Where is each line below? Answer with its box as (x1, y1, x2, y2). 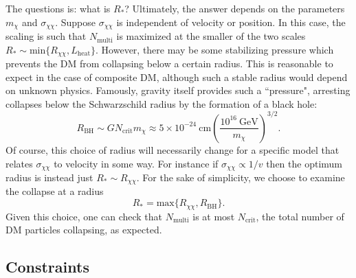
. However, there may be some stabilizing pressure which (96, 42, 334, 56)
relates (5, 156, 33, 170)
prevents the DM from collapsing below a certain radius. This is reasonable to (5, 56, 333, 71)
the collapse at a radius (5, 184, 104, 198)
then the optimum (266, 156, 342, 170)
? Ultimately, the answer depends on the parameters (124, 1, 345, 15)
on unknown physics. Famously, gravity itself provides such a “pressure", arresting (5, 83, 351, 97)
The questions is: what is (5, 1, 111, 15)
